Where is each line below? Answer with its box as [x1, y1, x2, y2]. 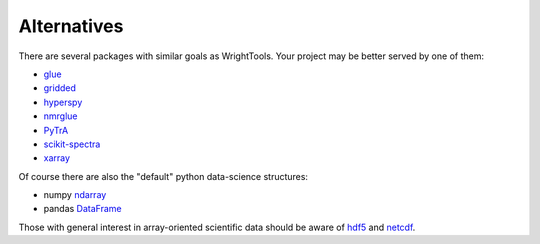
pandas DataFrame [43, 203, 122, 215]
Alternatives [18, 15, 124, 37]
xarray [43, 152, 70, 164]
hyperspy [43, 96, 83, 108]
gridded [43, 82, 77, 94]
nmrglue [43, 110, 78, 122]
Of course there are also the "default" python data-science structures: [18, 170, 309, 182]
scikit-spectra [43, 138, 101, 150]
